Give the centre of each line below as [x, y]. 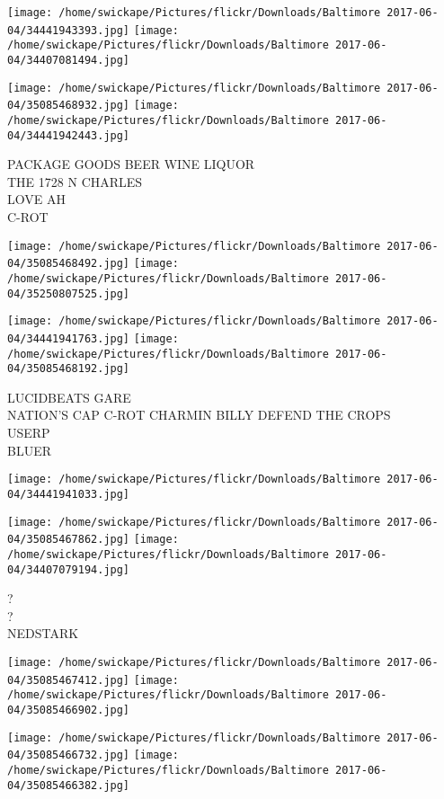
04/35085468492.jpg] [69, 264]
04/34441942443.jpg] [69, 135]
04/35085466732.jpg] [69, 755]
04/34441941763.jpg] [69, 338]
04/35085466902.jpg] [69, 710]
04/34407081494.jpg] [69, 60]
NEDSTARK [43, 633]
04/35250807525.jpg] [69, 293]
